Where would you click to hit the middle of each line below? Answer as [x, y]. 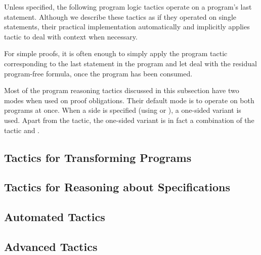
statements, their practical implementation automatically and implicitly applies [127, 27]
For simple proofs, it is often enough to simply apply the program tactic [116, 53]
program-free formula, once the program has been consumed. [98, 73]
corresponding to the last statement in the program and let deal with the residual [130, 63]
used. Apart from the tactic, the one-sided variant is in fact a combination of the [129, 120]
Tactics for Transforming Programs [98, 157]
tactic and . [22, 130]
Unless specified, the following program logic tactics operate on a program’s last [128, 7]
